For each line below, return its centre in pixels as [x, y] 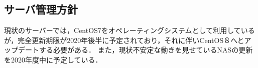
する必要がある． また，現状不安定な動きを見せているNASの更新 [146, 50]
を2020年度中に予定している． [53, 59]
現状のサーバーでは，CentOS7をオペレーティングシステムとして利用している [130, 30]
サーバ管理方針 [41, 9]
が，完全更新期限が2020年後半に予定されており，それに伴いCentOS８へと [124, 40]
